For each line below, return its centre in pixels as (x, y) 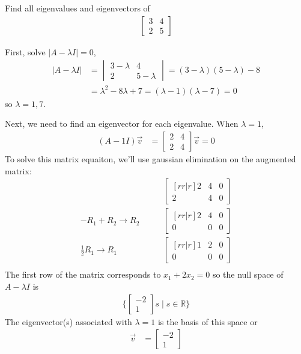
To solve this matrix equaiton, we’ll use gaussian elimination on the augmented (150, 159)
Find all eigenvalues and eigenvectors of (78, 8)
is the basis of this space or (208, 321)
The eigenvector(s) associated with (68, 321)
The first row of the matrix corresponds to (83, 274)
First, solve (25, 51)
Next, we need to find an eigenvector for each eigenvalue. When (122, 124)
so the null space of (248, 274)
